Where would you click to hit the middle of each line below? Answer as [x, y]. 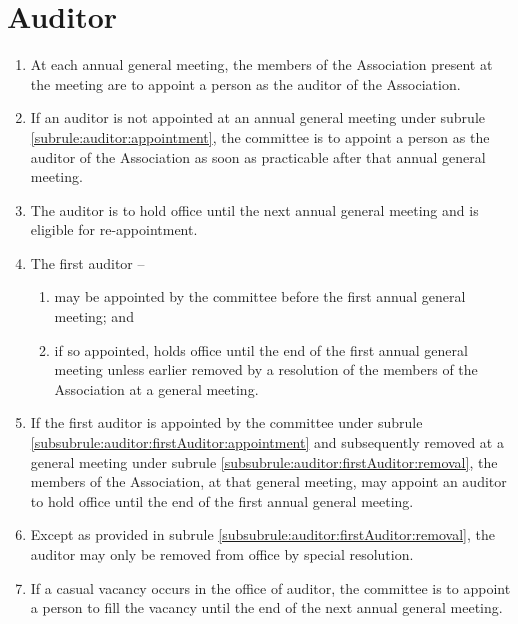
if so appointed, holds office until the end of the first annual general [261, 349]
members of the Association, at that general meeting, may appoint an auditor [268, 481]
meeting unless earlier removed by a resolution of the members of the [266, 369]
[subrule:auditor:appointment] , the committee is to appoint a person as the [260, 136]
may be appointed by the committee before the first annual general [260, 296]
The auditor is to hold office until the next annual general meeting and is [254, 209]
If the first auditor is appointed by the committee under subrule [226, 422]
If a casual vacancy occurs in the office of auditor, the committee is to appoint [270, 587]
